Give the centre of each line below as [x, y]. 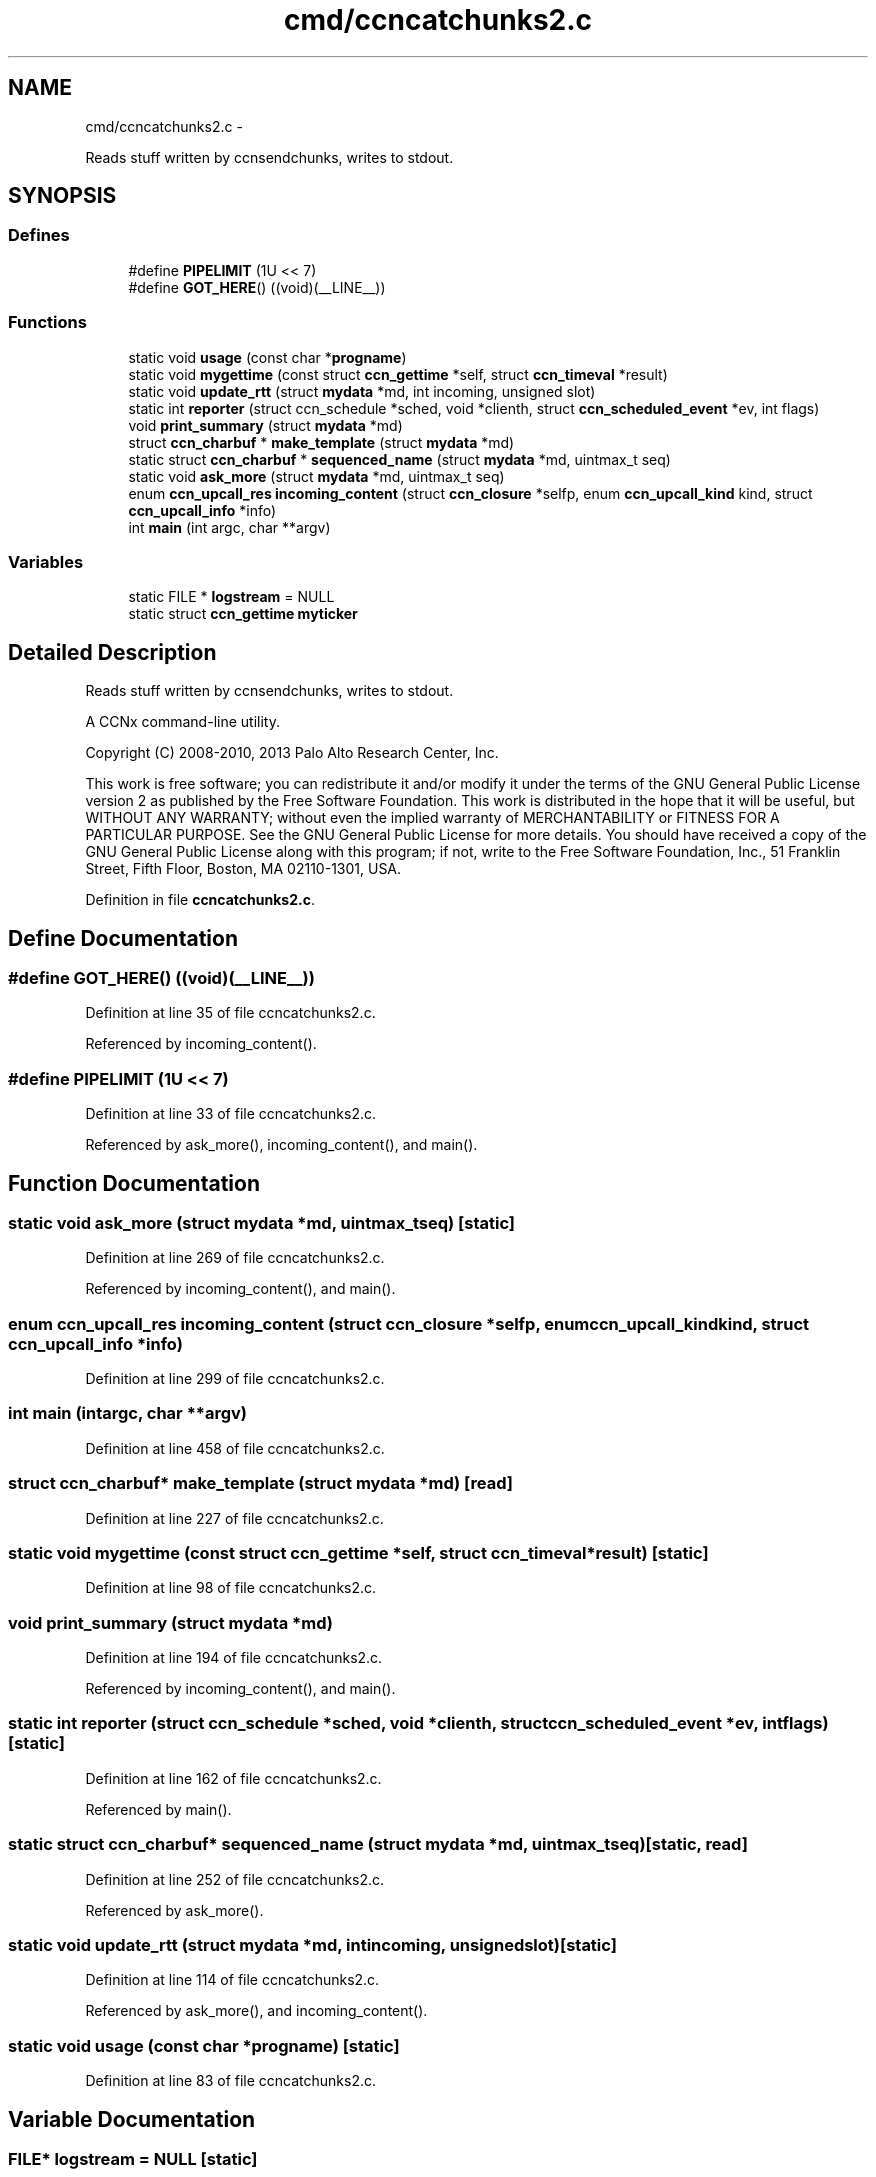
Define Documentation [123, 938]
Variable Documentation [132, 2119]
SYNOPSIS [62, 196]
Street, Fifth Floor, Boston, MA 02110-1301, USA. [243, 869]
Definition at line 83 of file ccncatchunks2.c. [231, 2081]
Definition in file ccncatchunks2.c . [200, 900]
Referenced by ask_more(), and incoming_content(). [256, 2011]
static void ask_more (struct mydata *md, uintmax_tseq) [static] [262, 1222]
